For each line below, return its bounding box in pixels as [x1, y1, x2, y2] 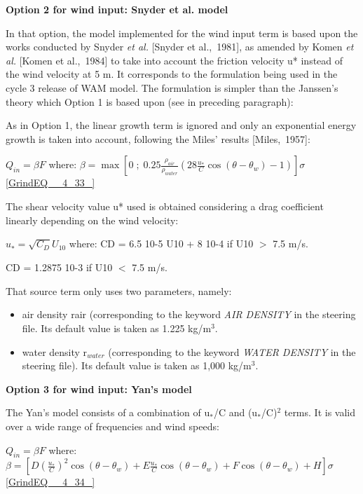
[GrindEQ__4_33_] [6, 175, 95, 190]
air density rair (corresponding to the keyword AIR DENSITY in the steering [22, 307, 356, 322]
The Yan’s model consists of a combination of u [6, 405, 210, 420]
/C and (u [213, 405, 258, 420]
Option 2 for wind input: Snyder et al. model [6, 2, 228, 16]
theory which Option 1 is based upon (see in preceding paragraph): [6, 94, 294, 109]
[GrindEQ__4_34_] [6, 474, 95, 489]
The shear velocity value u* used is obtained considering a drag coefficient [6, 198, 324, 213]
